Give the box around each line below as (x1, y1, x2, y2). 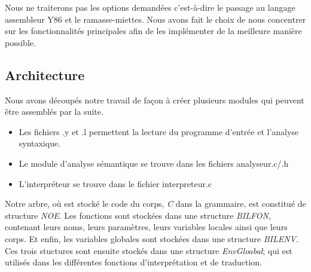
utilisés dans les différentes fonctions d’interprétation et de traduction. (5, 256, 262, 268)
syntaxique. (19, 137, 61, 149)
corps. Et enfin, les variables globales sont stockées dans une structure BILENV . (5, 232, 298, 245)
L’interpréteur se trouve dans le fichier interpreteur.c (19, 177, 212, 190)
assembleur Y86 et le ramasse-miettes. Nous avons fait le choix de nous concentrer (5, 13, 306, 25)
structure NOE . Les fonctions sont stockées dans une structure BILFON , (5, 209, 271, 221)
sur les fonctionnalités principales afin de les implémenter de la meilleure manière (5, 25, 302, 37)
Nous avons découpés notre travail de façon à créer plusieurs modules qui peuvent (5, 93, 304, 106)
